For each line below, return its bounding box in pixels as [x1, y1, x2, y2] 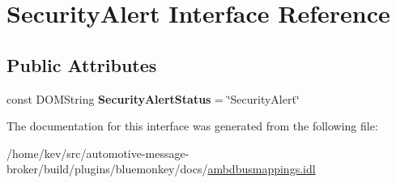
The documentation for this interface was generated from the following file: [6, 117, 378, 134]
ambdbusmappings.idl [207, 160, 316, 177]
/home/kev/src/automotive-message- [6, 144, 189, 161]
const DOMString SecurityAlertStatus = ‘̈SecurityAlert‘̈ [6, 90, 300, 107]
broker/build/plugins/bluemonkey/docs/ [6, 160, 208, 177]
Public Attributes [6, 52, 157, 77]
